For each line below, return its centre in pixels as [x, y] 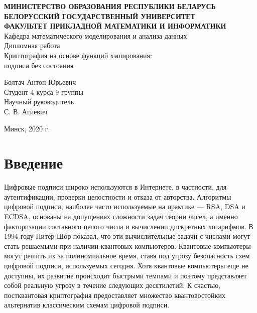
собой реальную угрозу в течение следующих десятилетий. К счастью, [112, 285]
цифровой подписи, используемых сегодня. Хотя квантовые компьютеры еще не [126, 265]
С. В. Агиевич [26, 111]
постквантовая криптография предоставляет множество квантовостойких [115, 295]
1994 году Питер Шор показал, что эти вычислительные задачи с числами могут [127, 236]
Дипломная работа [32, 45]
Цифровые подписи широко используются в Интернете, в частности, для [115, 187]
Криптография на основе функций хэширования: [78, 55]
